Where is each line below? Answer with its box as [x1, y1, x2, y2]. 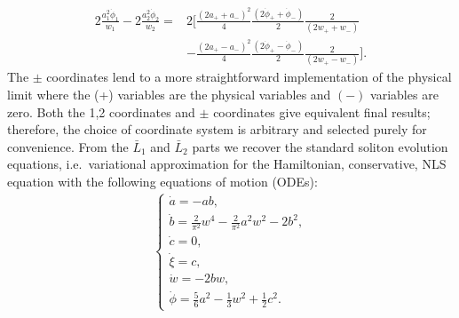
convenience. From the [7, 137, 129, 155]
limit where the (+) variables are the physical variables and [7, 85, 331, 104]
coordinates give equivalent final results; [213, 102, 431, 121]
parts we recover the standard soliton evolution [192, 137, 448, 155]
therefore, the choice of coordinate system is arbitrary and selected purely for [7, 120, 427, 139]
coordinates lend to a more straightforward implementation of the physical [46, 68, 452, 86]
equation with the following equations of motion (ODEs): [7, 172, 318, 190]
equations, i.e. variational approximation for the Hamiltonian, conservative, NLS [7, 155, 447, 173]
